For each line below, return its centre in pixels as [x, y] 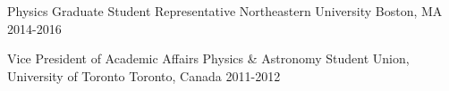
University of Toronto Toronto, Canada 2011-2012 [144, 75]
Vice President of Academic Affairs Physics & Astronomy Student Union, [208, 58]
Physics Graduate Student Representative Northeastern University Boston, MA [225, 11]
